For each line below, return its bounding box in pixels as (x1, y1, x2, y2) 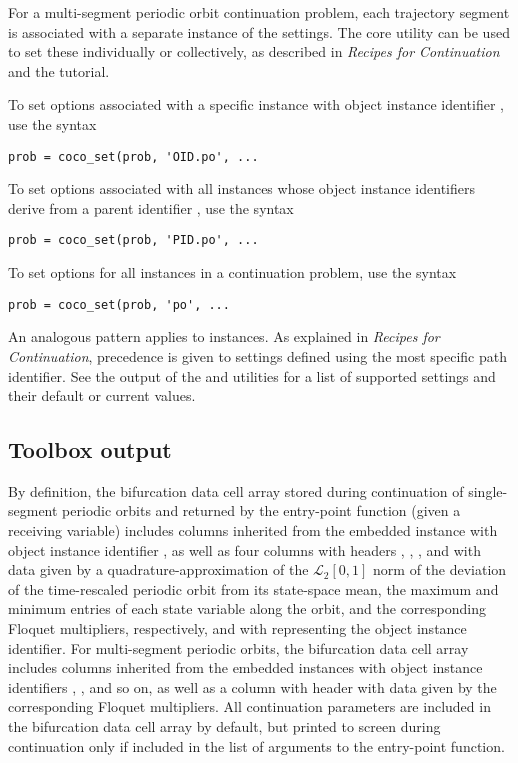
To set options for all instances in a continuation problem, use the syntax (8, 262, 457, 283)
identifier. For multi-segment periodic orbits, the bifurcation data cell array (8, 637, 469, 658)
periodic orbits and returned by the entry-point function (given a (62, 500, 461, 521)
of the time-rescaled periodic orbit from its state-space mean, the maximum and (8, 578, 499, 599)
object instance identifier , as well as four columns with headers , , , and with (8, 539, 481, 560)
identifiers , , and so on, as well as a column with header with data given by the (8, 676, 497, 697)
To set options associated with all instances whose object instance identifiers (8, 178, 475, 199)
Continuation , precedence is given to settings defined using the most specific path (8, 345, 508, 366)
